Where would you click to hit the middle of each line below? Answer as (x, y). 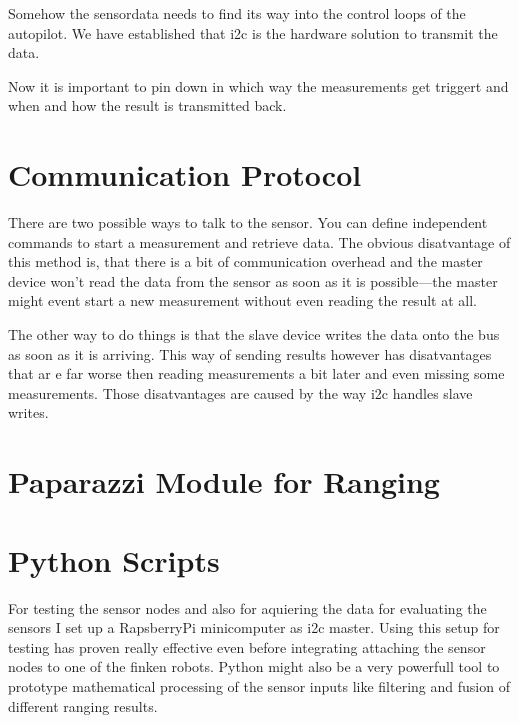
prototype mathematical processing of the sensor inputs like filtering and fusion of (259, 685)
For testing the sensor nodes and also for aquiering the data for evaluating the (247, 607)
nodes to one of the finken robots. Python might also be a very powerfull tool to (254, 666)
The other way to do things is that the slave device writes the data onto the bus (254, 334)
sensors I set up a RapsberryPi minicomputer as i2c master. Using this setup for (254, 627)
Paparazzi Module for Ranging (224, 481)
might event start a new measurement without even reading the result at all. (242, 300)
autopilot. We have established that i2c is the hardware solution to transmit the (253, 32)
